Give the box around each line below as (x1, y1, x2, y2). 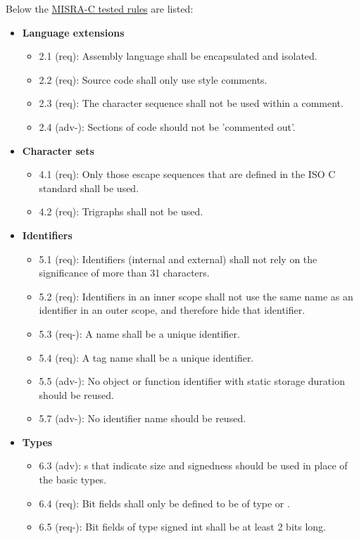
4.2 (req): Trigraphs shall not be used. (39, 204, 203, 219)
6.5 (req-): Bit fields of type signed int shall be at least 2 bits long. (39, 519, 326, 534)
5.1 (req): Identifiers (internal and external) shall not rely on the (39, 251, 317, 266)
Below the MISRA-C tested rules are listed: (6, 1, 194, 15)
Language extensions (22, 25, 125, 39)
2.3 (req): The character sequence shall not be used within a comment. (39, 96, 344, 110)
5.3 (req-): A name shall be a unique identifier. (39, 326, 240, 341)
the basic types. (39, 472, 107, 487)
